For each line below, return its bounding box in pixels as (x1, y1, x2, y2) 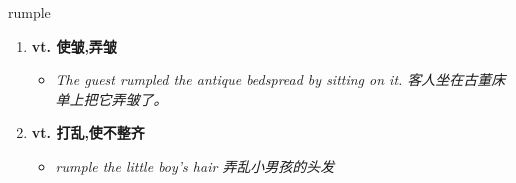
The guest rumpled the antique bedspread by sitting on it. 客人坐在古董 (55, 69, 492, 90)
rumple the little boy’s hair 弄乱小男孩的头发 (55, 155, 335, 176)
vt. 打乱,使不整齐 (31, 122, 145, 143)
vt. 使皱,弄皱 (31, 35, 117, 56)
